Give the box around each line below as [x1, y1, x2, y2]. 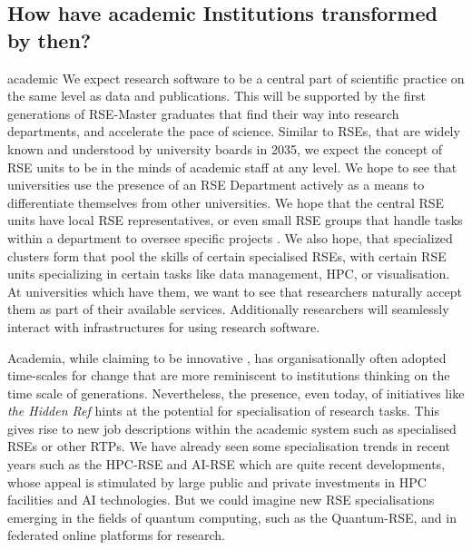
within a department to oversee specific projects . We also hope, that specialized [7, 228, 453, 247]
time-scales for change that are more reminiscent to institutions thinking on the [7, 366, 450, 385]
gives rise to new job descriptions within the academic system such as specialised [7, 418, 457, 437]
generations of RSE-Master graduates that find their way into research [7, 103, 399, 123]
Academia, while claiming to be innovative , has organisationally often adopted [7, 348, 447, 367]
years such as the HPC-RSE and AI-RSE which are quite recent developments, [7, 455, 446, 474]
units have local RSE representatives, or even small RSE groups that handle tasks [7, 211, 463, 230]
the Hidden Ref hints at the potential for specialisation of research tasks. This [7, 401, 439, 420]
